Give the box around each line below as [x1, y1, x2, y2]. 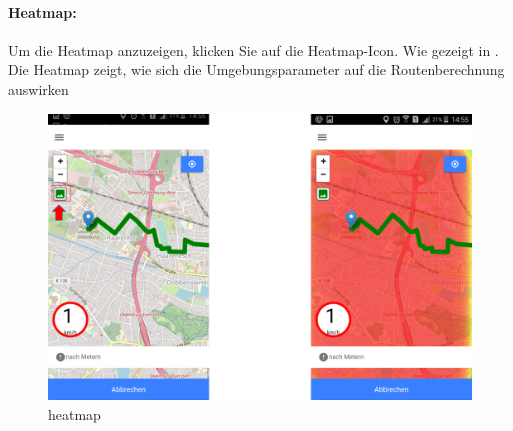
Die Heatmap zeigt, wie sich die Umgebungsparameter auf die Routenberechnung [8, 59, 505, 80]
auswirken [8, 78, 69, 99]
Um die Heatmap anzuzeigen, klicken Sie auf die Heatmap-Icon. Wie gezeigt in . [8, 39, 499, 60]
